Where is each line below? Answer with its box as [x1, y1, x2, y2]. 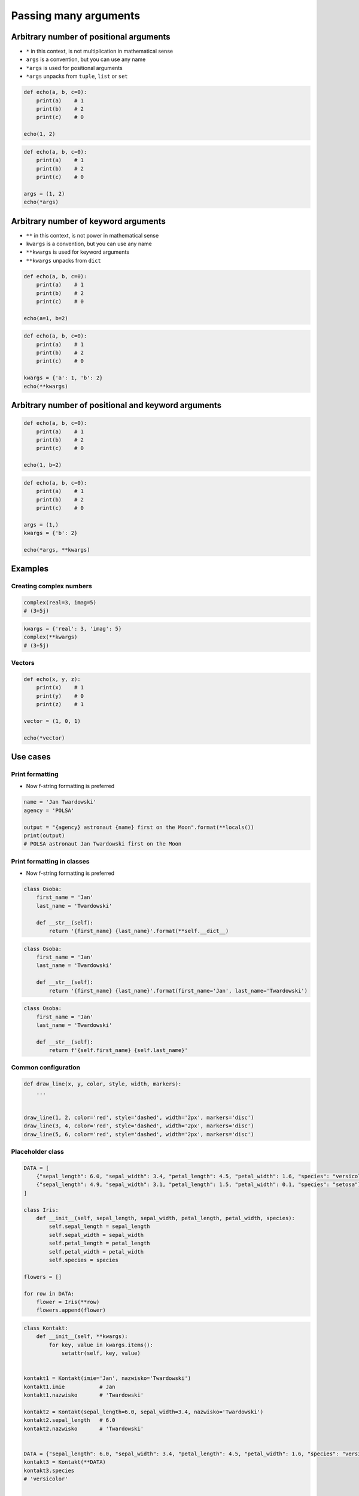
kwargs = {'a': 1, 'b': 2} [23, 375, 103, 381]
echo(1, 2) [23, 130, 56, 138]
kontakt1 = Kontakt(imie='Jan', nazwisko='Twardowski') [23, 1375, 191, 1382]
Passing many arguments [11, 9, 141, 22]
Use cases [11, 752, 51, 762]
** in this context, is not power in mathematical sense [26, 232, 159, 239]
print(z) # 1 [36, 701, 84, 708]
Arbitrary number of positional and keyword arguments [11, 400, 221, 411]
